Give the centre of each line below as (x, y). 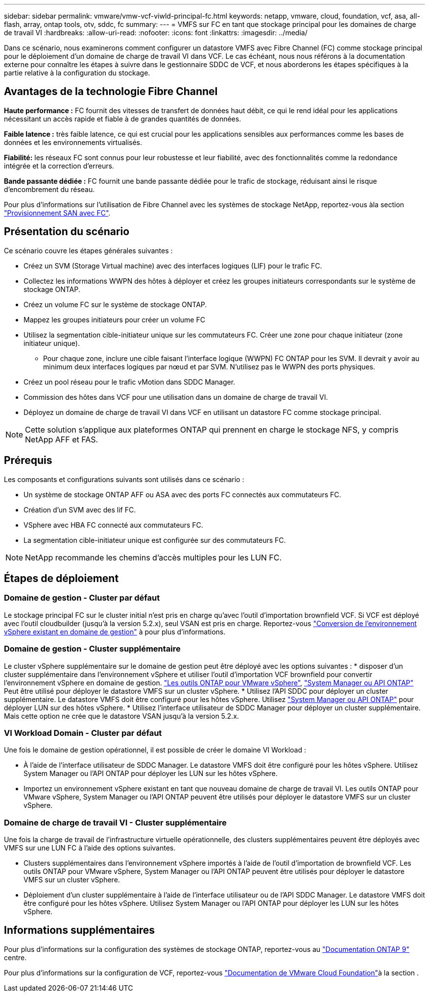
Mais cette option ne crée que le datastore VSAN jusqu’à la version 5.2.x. (121, 716)
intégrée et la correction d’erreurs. (59, 166)
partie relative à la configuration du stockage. (77, 73)
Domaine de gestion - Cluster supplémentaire (92, 649)
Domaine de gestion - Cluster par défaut (82, 598)
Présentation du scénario (67, 232)
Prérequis (28, 461)
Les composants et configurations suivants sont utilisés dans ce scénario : (124, 479)
